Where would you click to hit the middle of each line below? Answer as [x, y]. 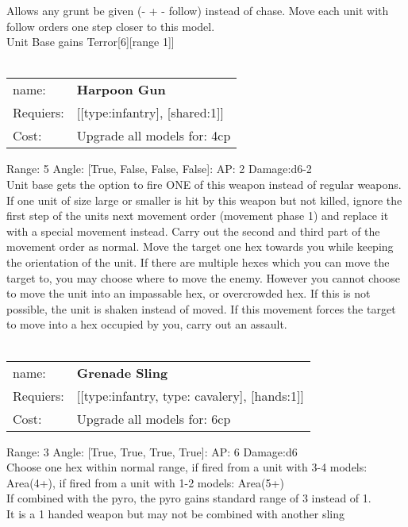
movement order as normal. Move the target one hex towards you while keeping [200, 246]
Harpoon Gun [121, 90]
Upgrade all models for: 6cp [154, 418]
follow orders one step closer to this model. [111, 26]
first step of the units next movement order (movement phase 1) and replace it [198, 215]
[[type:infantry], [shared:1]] [150, 113]
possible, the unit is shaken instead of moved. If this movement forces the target [201, 308]
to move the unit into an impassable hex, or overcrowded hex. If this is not [189, 293]
